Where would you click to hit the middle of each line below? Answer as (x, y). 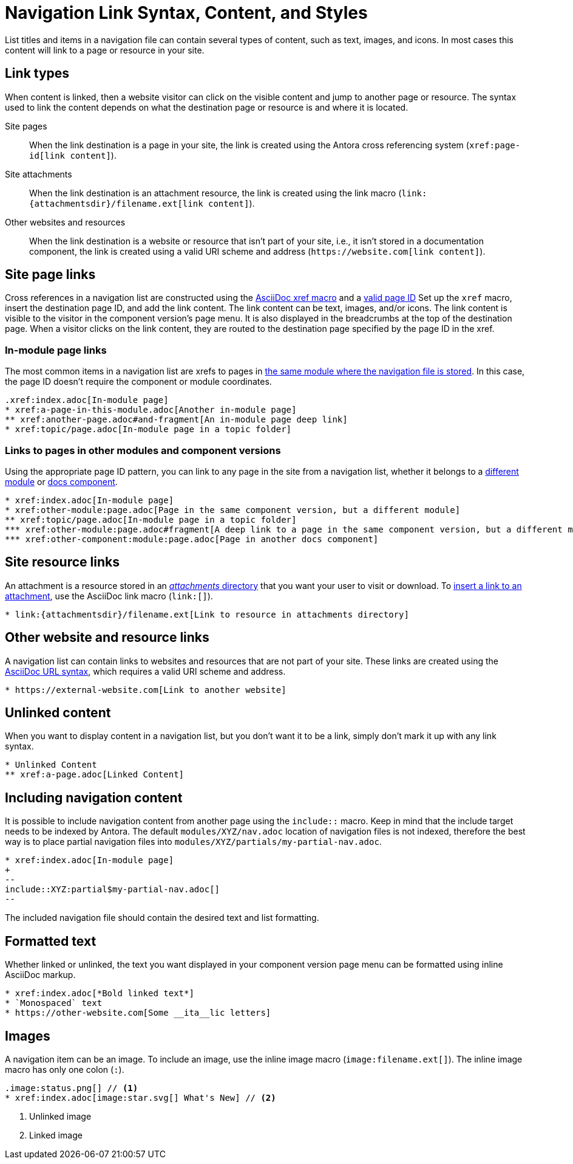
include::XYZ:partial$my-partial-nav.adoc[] (113, 890)
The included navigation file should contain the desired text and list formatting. (162, 918)
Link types (37, 74)
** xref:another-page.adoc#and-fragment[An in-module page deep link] (176, 420)
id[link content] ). (73, 155)
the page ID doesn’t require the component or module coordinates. (138, 382)
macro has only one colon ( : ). (65, 1069)
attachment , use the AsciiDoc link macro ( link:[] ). (109, 596)
